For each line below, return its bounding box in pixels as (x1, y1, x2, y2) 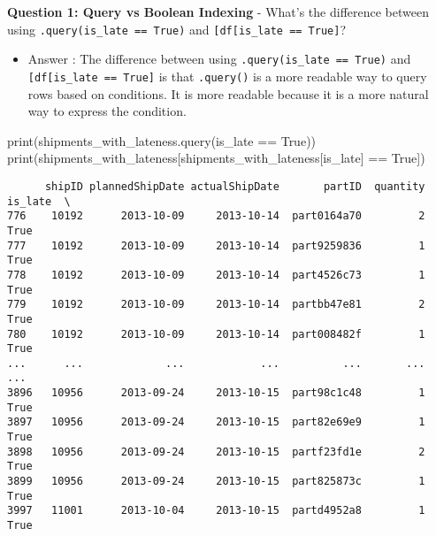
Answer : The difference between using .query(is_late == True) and (27, 50, 411, 68)
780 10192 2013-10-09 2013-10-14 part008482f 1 (7, 327, 425, 341)
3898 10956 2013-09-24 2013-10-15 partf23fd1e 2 (7, 445, 425, 458)
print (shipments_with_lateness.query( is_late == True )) (7, 131, 317, 149)
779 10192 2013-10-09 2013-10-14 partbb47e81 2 (7, 298, 425, 311)
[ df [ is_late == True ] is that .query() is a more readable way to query (27, 66, 427, 85)
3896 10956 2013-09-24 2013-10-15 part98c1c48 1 (7, 387, 425, 400)
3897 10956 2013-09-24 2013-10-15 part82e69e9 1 (7, 416, 425, 429)
